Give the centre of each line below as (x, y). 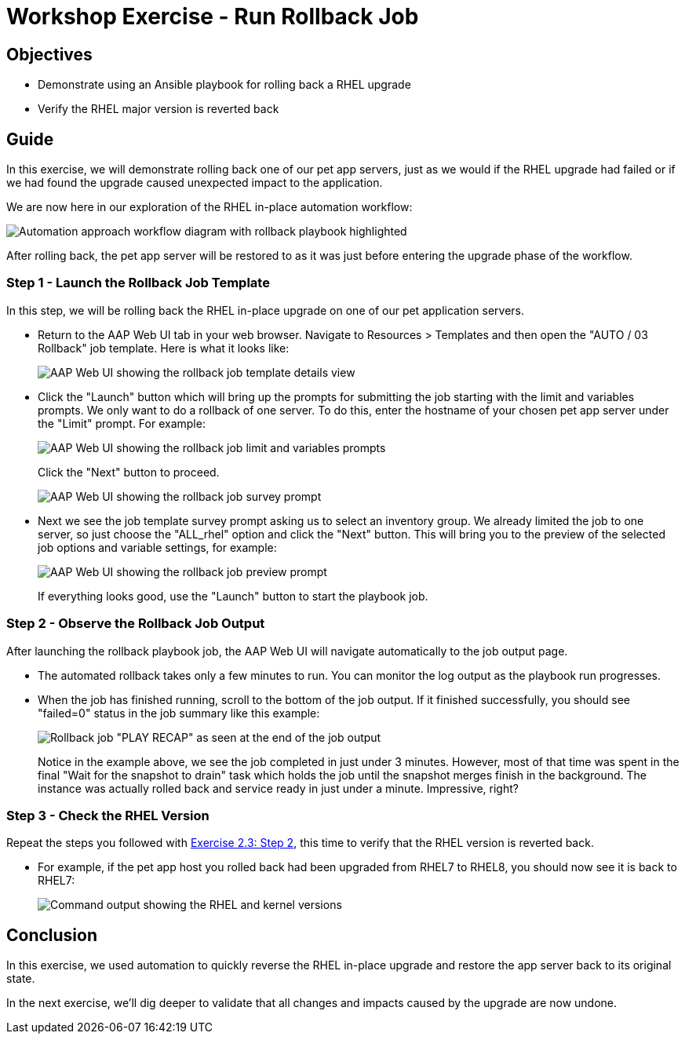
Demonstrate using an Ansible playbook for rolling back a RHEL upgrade (224, 85)
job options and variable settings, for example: (157, 547)
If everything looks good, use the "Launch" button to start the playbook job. (233, 596)
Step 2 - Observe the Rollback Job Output (136, 624)
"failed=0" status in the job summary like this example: (179, 713)
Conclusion (52, 935)
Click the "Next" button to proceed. (129, 472)
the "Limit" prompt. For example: (122, 423)
